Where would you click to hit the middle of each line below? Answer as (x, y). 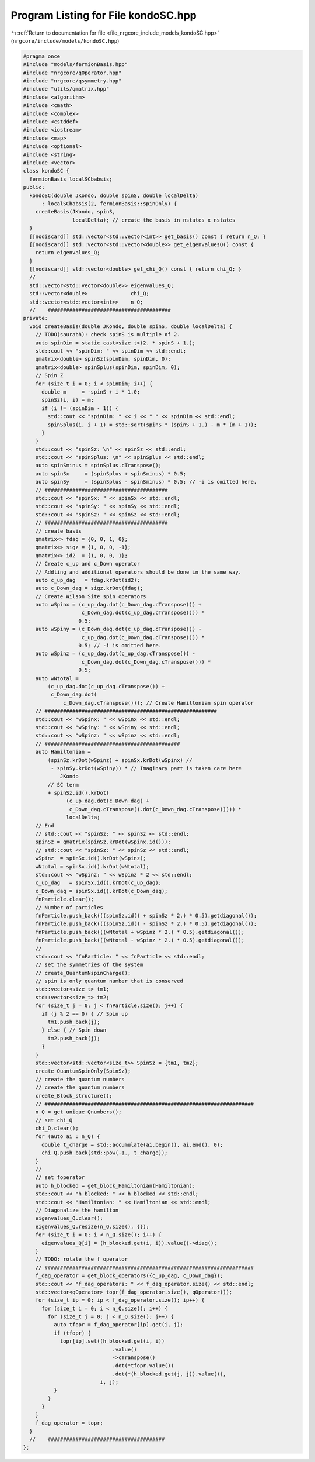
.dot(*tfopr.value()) (143, 1366)
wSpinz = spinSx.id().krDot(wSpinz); (91, 858)
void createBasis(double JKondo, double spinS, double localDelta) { (131, 326)
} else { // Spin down (74, 1030)
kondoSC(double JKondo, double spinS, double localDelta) (114, 195)
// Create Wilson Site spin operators (91, 596)
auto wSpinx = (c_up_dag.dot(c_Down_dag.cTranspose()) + (118, 605)
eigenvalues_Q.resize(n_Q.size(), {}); (92, 1226)
